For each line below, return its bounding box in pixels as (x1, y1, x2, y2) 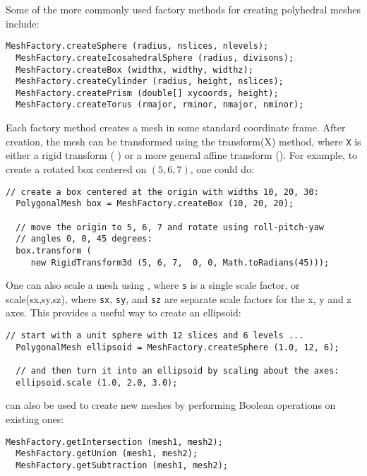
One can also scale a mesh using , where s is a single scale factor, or (6, 278, 300, 292)
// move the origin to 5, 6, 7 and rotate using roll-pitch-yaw (16, 222, 325, 232)
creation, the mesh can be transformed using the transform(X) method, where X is (6, 133, 361, 148)
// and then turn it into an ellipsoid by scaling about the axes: (16, 366, 339, 376)
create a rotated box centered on (6, 161, 147, 176)
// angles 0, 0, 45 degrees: (16, 234, 152, 244)
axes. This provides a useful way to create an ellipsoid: (6, 305, 241, 320)
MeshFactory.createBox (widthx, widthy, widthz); (16, 64, 253, 75)
